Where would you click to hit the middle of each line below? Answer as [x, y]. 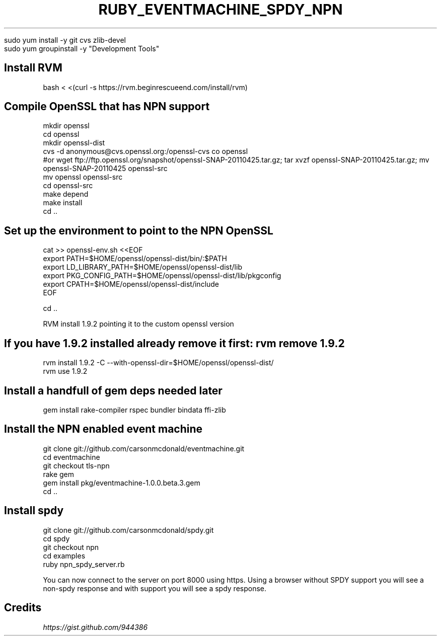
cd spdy [56, 538]
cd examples [64, 555]
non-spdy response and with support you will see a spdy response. [155, 588]
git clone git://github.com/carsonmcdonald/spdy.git [128, 530]
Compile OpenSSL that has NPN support [107, 107]
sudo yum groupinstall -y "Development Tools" [82, 48]
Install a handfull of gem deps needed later [113, 390]
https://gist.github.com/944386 [95, 627]
